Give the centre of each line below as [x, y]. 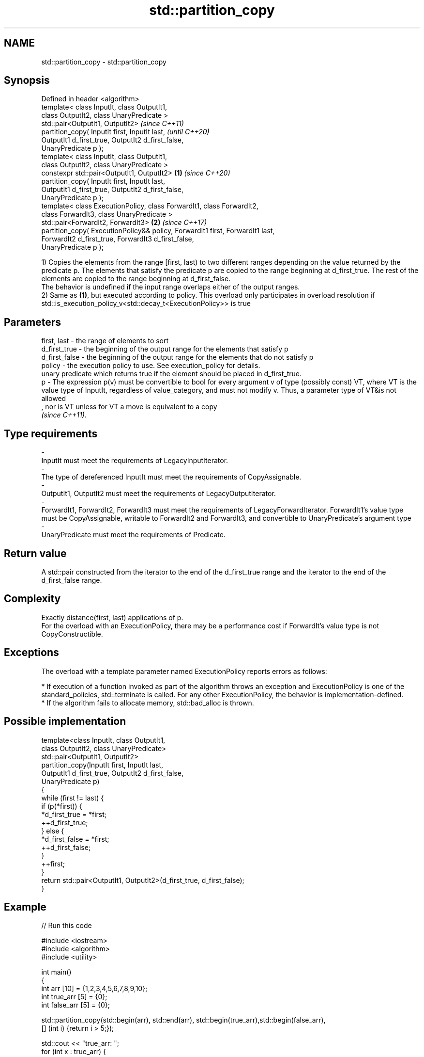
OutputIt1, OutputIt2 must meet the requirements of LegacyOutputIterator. [159, 494]
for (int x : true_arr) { [74, 1052]
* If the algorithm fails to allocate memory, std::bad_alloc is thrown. [148, 703]
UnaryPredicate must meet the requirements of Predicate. [133, 535]
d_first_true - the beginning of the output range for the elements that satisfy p [165, 349]
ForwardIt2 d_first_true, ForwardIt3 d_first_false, [118, 239]
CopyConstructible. [72, 634]
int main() [56, 972]
